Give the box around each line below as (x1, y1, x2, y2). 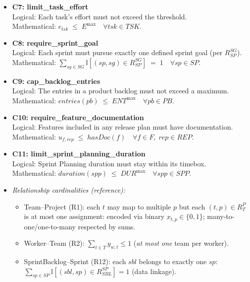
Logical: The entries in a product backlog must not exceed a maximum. (12, 85, 229, 96)
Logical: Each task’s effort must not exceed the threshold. (12, 11, 187, 21)
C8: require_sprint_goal (12, 37, 99, 48)
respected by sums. (78, 221, 136, 231)
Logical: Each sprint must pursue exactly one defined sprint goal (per (12, 47, 223, 58)
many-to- (207, 211, 235, 221)
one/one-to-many (24, 221, 76, 231)
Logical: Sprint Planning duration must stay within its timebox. (12, 158, 206, 168)
